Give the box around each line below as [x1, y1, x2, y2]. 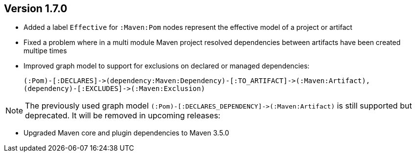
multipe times [23, 46, 67, 55]
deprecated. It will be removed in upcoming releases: [25, 111, 221, 121]
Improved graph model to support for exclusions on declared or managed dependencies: [23, 62, 310, 70]
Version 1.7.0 [4, 2, 68, 15]
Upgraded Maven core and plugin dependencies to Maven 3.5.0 [23, 129, 230, 137]
